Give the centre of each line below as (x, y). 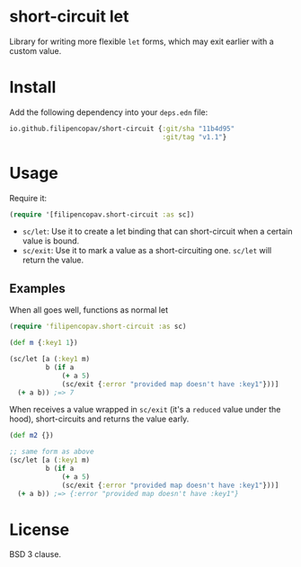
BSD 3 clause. (35, 554)
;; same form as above (52, 452)
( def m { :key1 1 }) (44, 343)
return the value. (53, 260)
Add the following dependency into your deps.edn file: (109, 112)
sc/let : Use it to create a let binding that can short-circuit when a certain (157, 232)
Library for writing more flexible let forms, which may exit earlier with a (142, 41)
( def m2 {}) (31, 436)
